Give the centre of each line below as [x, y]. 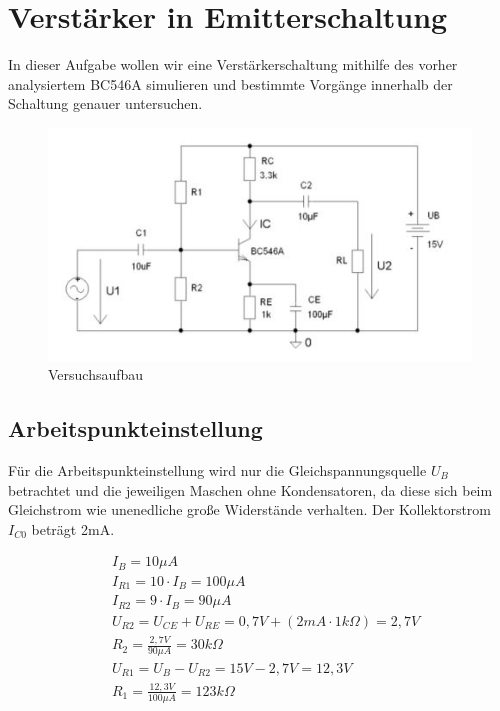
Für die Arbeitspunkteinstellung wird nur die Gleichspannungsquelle [217, 469]
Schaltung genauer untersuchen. [105, 103]
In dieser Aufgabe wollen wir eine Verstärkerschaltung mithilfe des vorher [233, 64]
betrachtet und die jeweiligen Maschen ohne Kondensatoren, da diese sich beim [250, 489]
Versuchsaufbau [96, 374]
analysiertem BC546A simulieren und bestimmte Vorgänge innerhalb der [230, 83]
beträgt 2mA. [73, 528]
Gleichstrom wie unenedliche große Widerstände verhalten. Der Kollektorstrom [250, 509]
